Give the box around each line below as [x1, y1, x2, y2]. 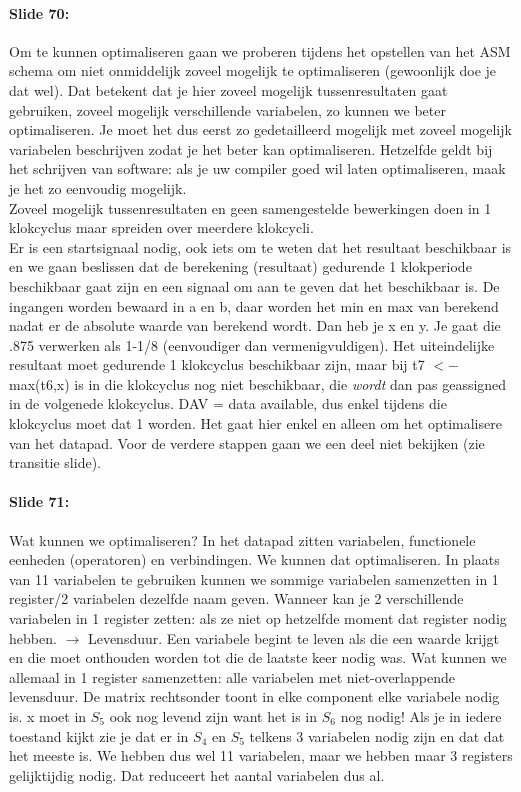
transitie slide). [9, 452, 101, 473]
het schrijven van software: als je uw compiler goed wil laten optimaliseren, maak [9, 158, 506, 179]
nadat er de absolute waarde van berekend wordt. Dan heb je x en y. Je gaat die [9, 315, 501, 336]
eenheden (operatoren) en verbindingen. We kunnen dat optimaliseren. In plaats [9, 549, 500, 570]
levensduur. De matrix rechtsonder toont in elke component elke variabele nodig [9, 686, 500, 707]
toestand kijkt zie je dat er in [9, 725, 189, 746]
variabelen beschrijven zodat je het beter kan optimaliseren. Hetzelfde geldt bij [9, 138, 493, 159]
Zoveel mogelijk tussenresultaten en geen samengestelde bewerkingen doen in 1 [9, 197, 492, 218]
